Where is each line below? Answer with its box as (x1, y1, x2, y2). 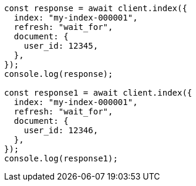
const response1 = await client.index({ (4, 88, 192, 97)
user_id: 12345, (23, 41, 99, 50)
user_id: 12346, (23, 126, 99, 135)
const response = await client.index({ (4, 4, 187, 13)
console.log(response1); (4, 154, 118, 163)
